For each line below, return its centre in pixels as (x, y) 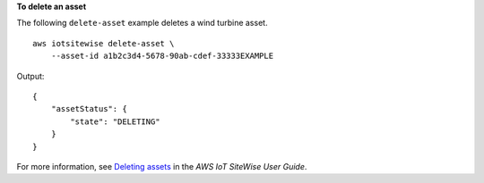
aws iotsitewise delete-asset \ (104, 43)
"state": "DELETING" (115, 121)
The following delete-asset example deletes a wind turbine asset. (142, 23)
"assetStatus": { (89, 109)
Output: (30, 76)
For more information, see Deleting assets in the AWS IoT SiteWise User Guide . (162, 166)
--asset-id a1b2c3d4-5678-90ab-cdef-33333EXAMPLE (162, 56)
